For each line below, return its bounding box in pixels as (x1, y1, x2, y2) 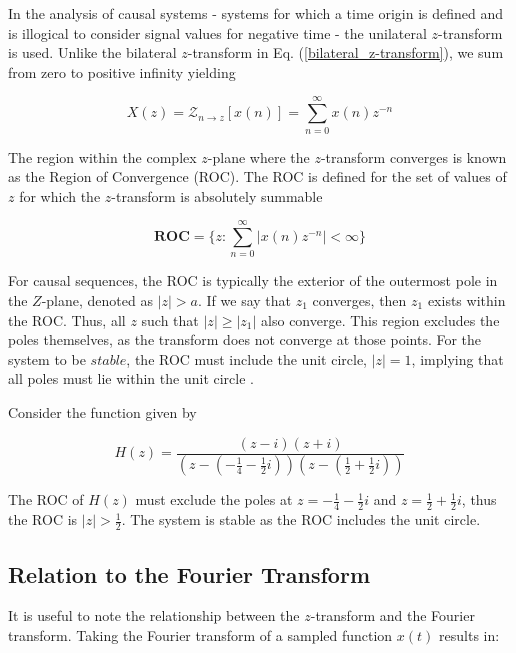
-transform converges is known (320, 146, 507, 167)
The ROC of (8, 489, 84, 510)
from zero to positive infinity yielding (8, 61, 236, 82)
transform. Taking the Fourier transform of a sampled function (8, 624, 393, 645)
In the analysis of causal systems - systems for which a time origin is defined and (8, 3, 504, 23)
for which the (19, 185, 101, 206)
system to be (8, 348, 86, 369)
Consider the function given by (8, 401, 197, 422)
